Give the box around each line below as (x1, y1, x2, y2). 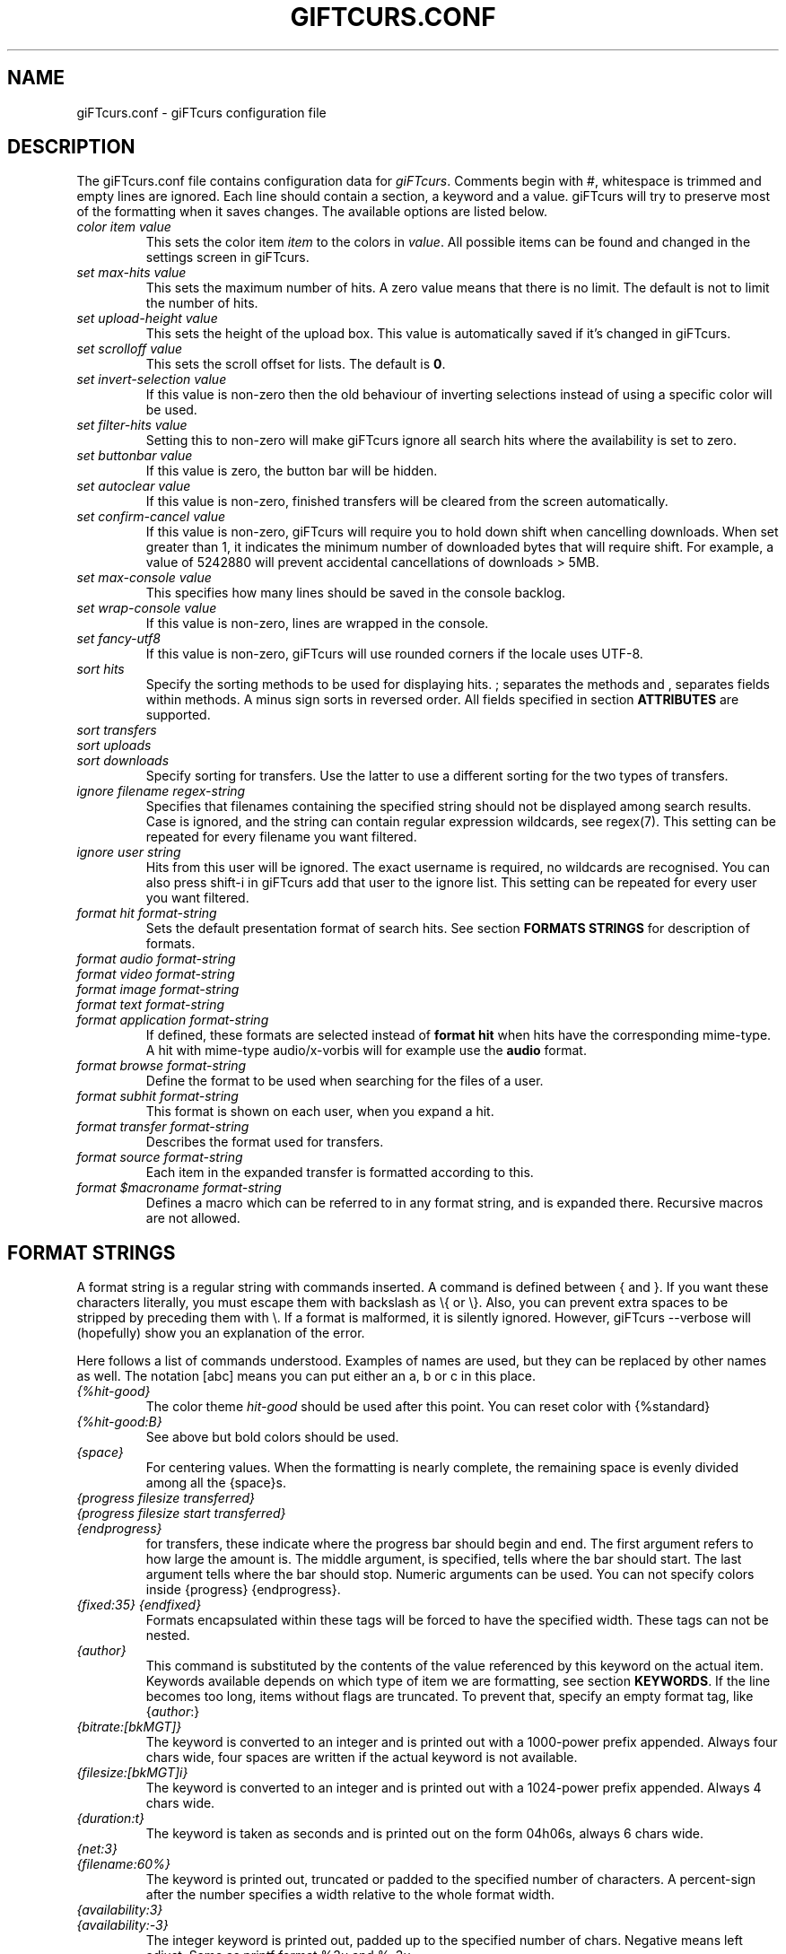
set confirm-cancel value (76, 509, 226, 525)
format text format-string (76, 997, 225, 1013)
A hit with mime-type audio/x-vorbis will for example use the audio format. (145, 1042, 587, 1059)
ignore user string (76, 844, 181, 860)
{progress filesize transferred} (76, 1490, 256, 1506)
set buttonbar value (76, 448, 193, 464)
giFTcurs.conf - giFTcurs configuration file (76, 104, 327, 120)
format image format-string (76, 981, 240, 998)
